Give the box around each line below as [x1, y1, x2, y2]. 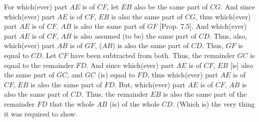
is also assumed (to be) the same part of [73, 30, 197, 41]
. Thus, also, [209, 30, 247, 41]
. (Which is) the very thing [172, 98, 255, 109]
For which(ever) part [4, 1, 67, 11]
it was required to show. [4, 108, 77, 119]
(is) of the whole [109, 98, 160, 109]
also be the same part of [134, 1, 208, 11]
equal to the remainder [4, 60, 74, 70]
